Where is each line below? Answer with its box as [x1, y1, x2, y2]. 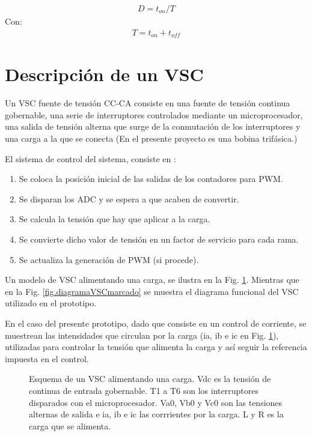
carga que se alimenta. [29, 419, 111, 432]
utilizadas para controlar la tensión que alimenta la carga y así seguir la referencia [5, 341, 307, 353]
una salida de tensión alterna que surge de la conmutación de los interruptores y [5, 120, 301, 133]
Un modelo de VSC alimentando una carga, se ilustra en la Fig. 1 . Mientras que [5, 273, 299, 286]
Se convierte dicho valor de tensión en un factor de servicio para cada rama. [19, 232, 299, 245]
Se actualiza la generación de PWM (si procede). [19, 253, 199, 265]
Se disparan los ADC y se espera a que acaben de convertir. [19, 192, 239, 205]
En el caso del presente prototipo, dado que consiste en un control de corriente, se [5, 316, 307, 329]
